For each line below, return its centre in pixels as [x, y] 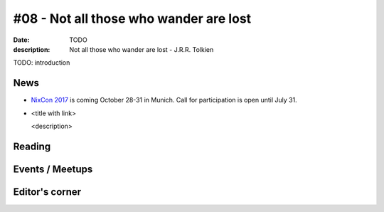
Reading [32, 146]
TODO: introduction [42, 63]
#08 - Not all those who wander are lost [132, 18]
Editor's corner [47, 192]
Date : [21, 40]
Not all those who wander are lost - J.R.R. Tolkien [142, 49]
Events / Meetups [53, 169]
